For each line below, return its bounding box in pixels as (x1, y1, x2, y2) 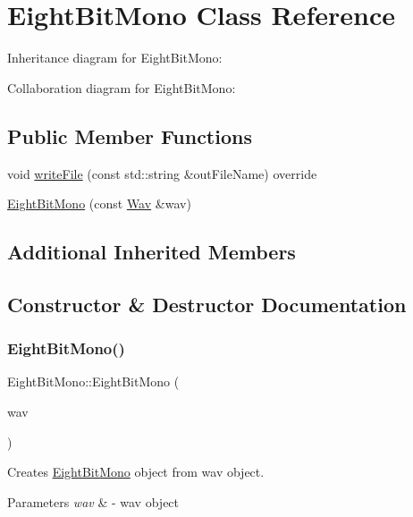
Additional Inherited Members (7, 238, 296, 266)
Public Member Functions (7, 122, 252, 149)
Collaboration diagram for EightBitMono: (7, 78, 236, 97)
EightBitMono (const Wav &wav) (7, 194, 191, 213)
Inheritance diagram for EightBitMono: (7, 48, 223, 67)
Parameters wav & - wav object (7, 492, 180, 511)
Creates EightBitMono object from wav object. (7, 462, 265, 481)
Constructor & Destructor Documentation (7, 290, 407, 318)
